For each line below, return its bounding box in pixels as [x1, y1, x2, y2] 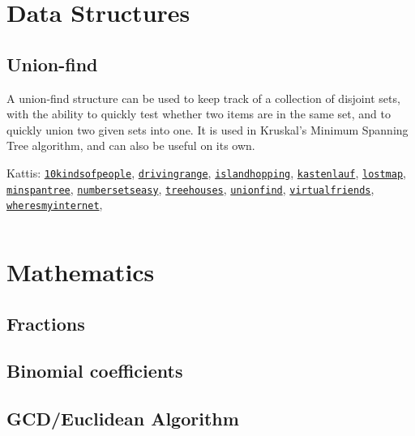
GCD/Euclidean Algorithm [6, 406, 239, 431]
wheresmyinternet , [6, 196, 103, 213]
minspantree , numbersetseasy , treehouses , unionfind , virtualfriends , [6, 180, 374, 197]
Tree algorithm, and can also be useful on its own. [6, 137, 255, 154]
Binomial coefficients [6, 358, 183, 383]
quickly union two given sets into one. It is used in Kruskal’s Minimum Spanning [6, 121, 409, 138]
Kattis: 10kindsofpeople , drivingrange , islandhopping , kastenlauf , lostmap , [6, 164, 406, 181]
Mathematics [6, 255, 155, 289]
